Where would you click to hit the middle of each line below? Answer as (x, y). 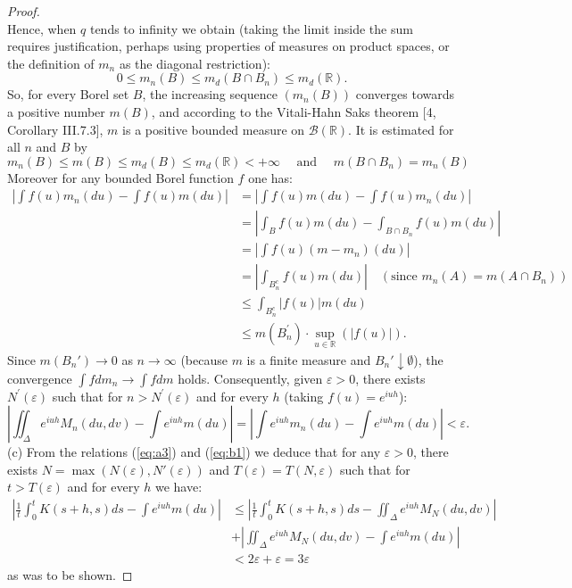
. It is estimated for (401, 129)
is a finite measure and (309, 359)
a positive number (56, 111)
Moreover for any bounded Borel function (120, 177)
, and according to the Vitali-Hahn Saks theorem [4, (294, 111)
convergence (40, 378)
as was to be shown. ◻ (70, 575)
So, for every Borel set (68, 94)
